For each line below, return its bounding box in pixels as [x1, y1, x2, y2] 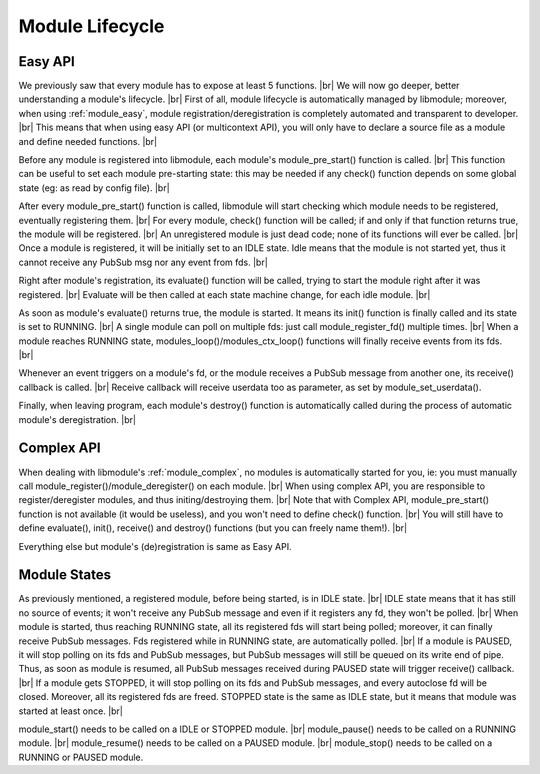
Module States [18, 566, 112, 584]
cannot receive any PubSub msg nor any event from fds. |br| [18, 256, 269, 268]
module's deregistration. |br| [18, 413, 137, 425]
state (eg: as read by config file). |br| [18, 181, 170, 194]
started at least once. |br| [18, 705, 124, 717]
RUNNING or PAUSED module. [18, 751, 144, 763]
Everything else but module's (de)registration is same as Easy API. [18, 540, 292, 552]
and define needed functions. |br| [18, 135, 158, 147]
